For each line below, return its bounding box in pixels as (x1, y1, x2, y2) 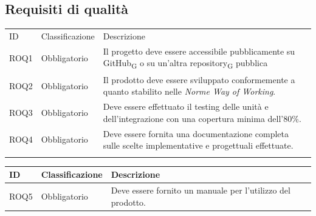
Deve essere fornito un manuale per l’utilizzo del (111, 183, 290, 196)
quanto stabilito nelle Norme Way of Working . (103, 85, 276, 98)
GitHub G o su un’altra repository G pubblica (103, 56, 268, 71)
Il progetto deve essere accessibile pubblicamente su (103, 44, 295, 57)
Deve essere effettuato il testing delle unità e (103, 100, 269, 113)
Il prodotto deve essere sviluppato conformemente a (103, 73, 295, 86)
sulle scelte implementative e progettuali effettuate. (103, 139, 294, 152)
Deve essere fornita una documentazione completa (103, 127, 289, 140)
